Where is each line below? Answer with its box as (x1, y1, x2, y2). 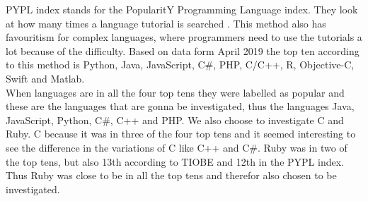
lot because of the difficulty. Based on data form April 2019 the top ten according (6, 43, 360, 58)
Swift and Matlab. (6, 71, 85, 85)
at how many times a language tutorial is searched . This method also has (6, 16, 326, 30)
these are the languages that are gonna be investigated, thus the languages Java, (6, 99, 355, 114)
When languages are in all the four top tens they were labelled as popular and (6, 85, 345, 99)
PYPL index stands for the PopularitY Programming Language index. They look (6, 2, 358, 16)
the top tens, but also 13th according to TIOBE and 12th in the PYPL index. (6, 154, 344, 169)
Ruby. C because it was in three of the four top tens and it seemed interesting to (6, 126, 356, 141)
